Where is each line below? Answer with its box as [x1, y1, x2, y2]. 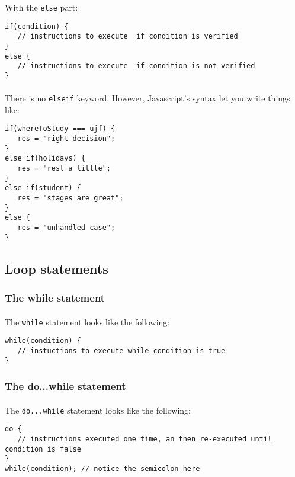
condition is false [5, 444, 81, 453]
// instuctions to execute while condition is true [17, 346, 226, 355]
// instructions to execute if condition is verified [17, 32, 238, 41]
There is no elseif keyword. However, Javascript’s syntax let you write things [5, 92, 290, 104]
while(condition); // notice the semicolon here [5, 464, 200, 473]
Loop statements [5, 259, 108, 277]
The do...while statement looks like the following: [5, 404, 191, 416]
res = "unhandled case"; [17, 223, 116, 232]
